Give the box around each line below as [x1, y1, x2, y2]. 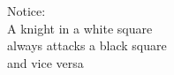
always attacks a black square [7, 36, 167, 55]
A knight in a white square [7, 19, 153, 37]
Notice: [7, 2, 46, 19]
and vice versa [7, 53, 84, 71]
